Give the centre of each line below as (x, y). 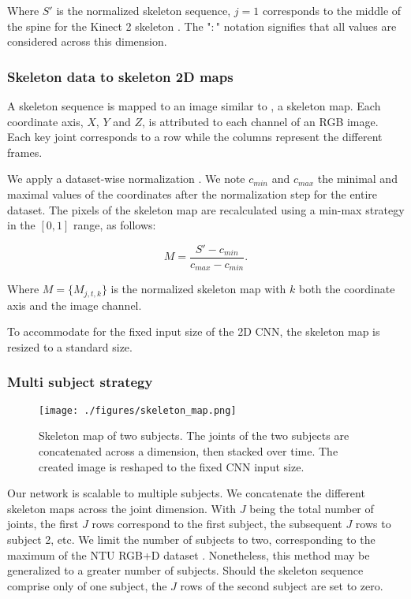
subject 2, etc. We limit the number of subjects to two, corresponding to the (191, 539)
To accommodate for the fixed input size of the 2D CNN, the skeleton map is (194, 331)
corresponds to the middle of (332, 10)
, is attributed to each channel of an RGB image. (260, 121)
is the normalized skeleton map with (198, 289)
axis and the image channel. (75, 305)
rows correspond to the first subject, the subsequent (217, 524)
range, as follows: (115, 225)
